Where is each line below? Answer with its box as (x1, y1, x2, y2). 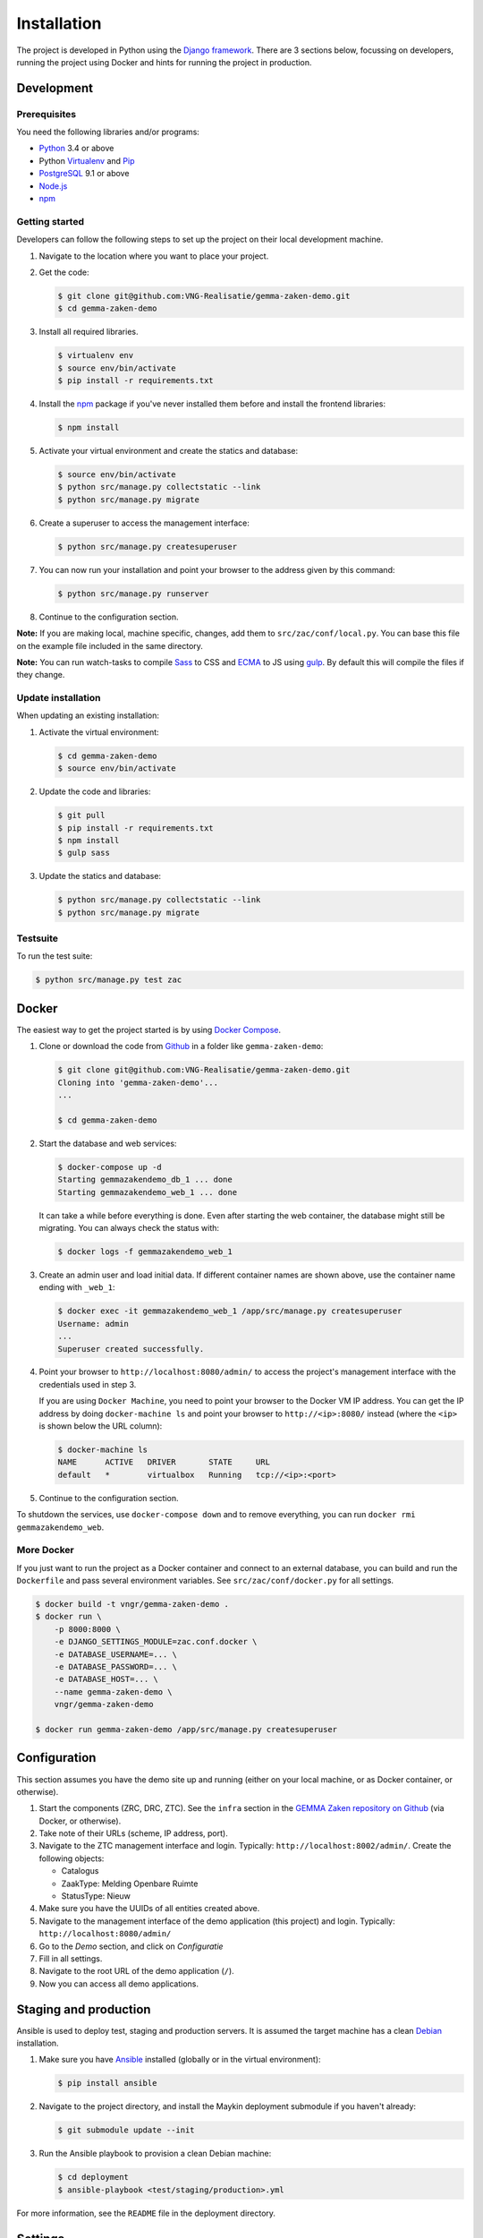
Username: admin (57, 1319, 130, 1328)
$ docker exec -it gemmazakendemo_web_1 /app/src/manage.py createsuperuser (57, 1306, 402, 1316)
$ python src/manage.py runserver (57, 588, 209, 599)
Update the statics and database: (38, 871, 161, 882)
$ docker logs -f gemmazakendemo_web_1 (57, 1246, 233, 1257)
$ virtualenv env (57, 350, 134, 361)
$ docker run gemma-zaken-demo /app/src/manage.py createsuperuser (35, 1724, 338, 1734)
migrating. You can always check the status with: (38, 1222, 219, 1233)
